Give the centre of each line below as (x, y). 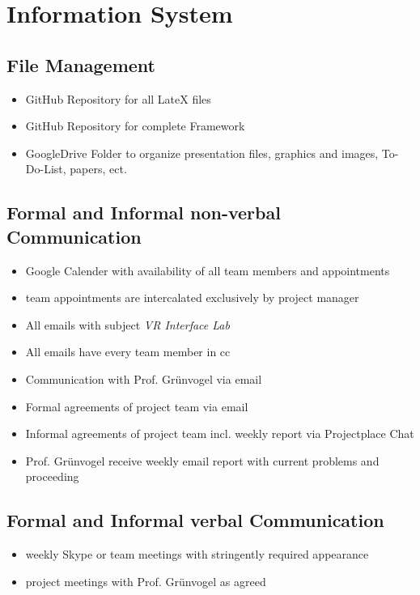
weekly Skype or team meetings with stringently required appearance (197, 554)
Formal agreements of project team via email (137, 406)
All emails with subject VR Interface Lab (127, 324)
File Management (81, 64)
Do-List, (46, 169)
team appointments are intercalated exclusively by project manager (192, 297)
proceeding (52, 476)
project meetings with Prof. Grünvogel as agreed (146, 581)
